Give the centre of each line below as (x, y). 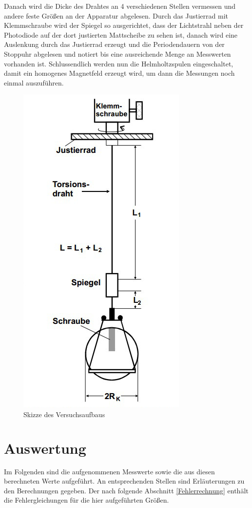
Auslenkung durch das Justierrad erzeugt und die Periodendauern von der (114, 44)
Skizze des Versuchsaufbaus (64, 414)
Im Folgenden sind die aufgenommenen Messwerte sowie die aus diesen (109, 471)
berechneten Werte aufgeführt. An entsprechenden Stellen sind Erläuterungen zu (124, 481)
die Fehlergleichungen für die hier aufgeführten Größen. (87, 500)
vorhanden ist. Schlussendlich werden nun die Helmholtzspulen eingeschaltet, (119, 63)
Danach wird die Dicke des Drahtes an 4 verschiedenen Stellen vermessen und (120, 6)
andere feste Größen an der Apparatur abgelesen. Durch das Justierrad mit (116, 15)
